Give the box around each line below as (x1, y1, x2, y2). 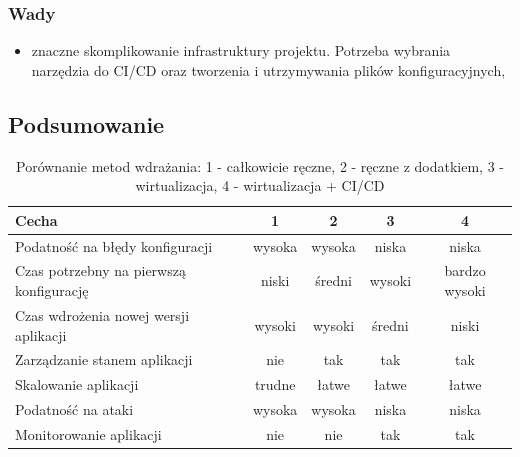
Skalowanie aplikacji (15, 374, 139, 395)
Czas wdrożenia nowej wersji (15, 304, 190, 325)
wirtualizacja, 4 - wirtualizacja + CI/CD (135, 175, 385, 196)
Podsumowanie (8, 108, 165, 139)
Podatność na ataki (15, 399, 134, 420)
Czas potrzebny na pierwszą (15, 260, 186, 281)
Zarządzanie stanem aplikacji (15, 349, 193, 370)
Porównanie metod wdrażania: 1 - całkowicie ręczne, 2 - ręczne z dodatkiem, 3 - (16, 155, 504, 176)
